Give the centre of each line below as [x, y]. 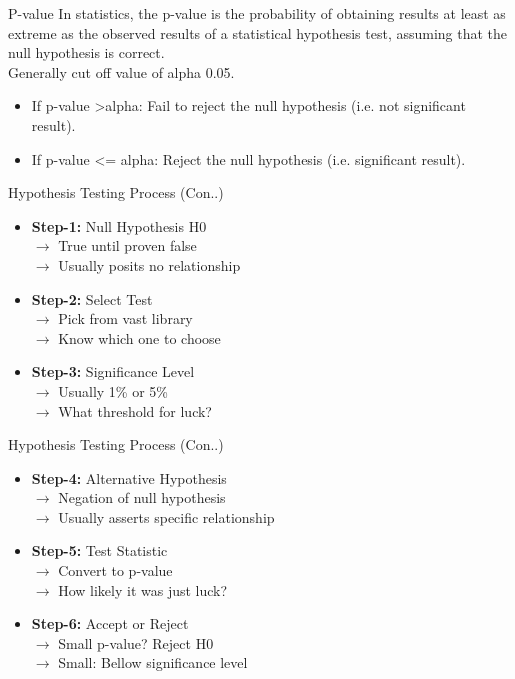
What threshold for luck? [135, 410]
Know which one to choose [139, 337]
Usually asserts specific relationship [166, 516]
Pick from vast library [125, 318]
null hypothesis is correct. [86, 52]
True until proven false [127, 245]
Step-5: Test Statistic [99, 550]
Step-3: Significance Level [113, 371]
